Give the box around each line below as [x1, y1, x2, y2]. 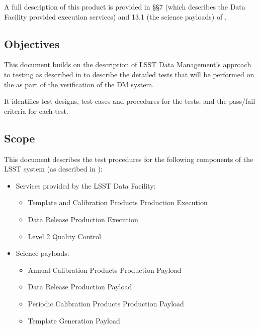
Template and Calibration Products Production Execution [28, 197, 208, 208]
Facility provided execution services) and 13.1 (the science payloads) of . [4, 11, 227, 22]
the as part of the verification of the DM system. [4, 79, 154, 89]
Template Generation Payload [28, 315, 120, 325]
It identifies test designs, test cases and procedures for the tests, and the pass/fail [4, 96, 255, 106]
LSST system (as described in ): [4, 163, 103, 174]
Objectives [4, 36, 60, 51]
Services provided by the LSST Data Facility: [16, 180, 156, 191]
